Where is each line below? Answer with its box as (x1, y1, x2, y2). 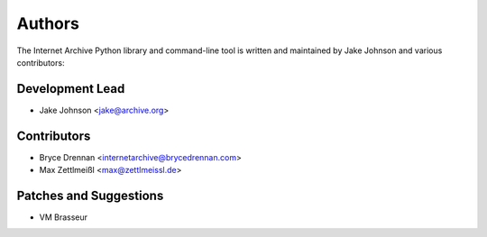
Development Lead (16, 81, 125, 96)
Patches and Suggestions (16, 187, 164, 203)
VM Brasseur (39, 212, 88, 223)
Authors (16, 14, 80, 33)
